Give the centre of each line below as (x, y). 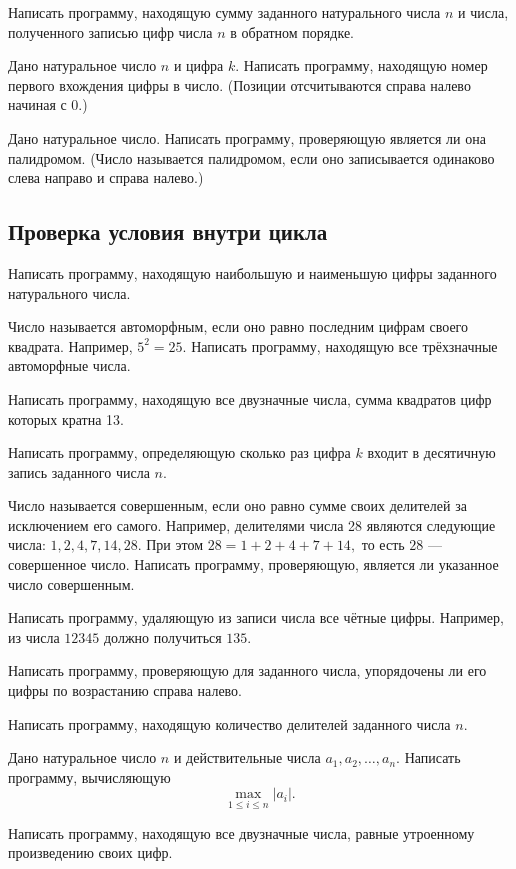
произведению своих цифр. (90, 852)
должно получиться (162, 636)
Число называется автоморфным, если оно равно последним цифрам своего (238, 326)
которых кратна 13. (66, 418)
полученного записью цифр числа (110, 31)
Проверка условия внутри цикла (168, 231)
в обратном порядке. (292, 31)
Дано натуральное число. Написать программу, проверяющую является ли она (247, 137)
